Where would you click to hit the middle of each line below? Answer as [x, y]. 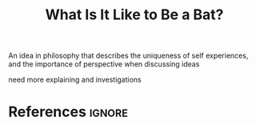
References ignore [68, 112]
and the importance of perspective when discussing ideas [104, 64]
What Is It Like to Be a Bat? [134, 15]
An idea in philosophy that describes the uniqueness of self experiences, [128, 56]
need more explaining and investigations [75, 80]
